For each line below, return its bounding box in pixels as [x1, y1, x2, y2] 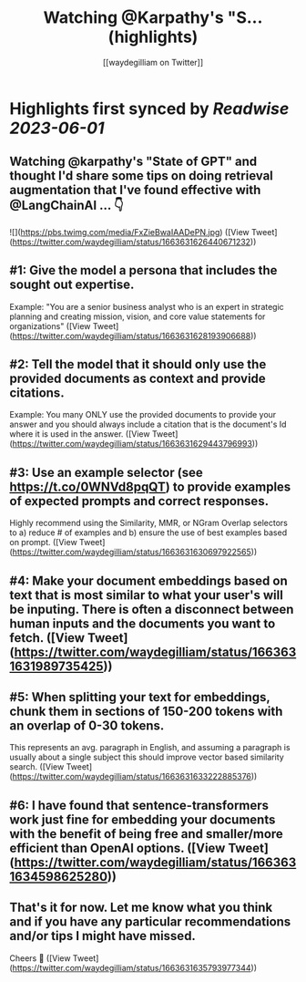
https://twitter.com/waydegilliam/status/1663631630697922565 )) [12, 546, 258, 558]
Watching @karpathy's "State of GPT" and [9, 154, 258, 170]
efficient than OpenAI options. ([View [9, 840, 226, 855]
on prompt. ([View [9, 537, 77, 548]
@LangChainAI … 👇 [9, 198, 125, 213]
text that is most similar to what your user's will [9, 587, 284, 603]
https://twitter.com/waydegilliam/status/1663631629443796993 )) [12, 439, 259, 450]
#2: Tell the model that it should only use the [9, 357, 267, 372]
